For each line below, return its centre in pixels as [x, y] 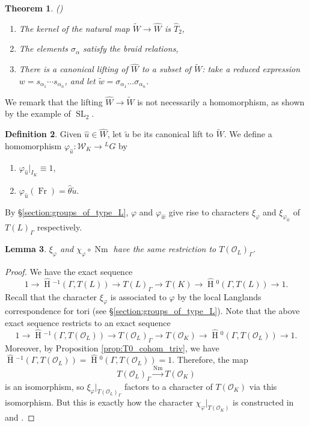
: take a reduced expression [251, 69]
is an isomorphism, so [44, 386]
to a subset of [166, 69]
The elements [44, 48]
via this [263, 386]
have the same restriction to [165, 249]
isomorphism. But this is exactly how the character [99, 402]
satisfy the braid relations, [131, 48]
